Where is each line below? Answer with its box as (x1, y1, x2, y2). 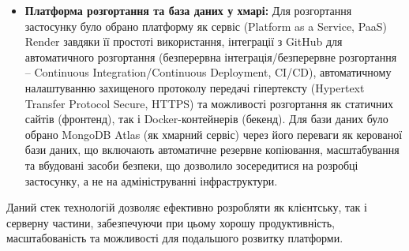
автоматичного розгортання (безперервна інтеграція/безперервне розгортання (24, 48, 397, 65)
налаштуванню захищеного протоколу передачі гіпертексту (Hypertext (24, 79, 365, 96)
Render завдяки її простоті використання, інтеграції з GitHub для (24, 33, 343, 50)
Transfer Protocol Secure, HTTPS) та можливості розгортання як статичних (24, 95, 394, 111)
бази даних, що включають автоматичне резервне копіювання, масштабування (24, 141, 400, 158)
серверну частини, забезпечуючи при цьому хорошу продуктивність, (6, 214, 335, 230)
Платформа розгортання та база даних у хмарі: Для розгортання (24, 2, 352, 18)
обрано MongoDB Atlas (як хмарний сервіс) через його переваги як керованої (24, 126, 403, 142)
